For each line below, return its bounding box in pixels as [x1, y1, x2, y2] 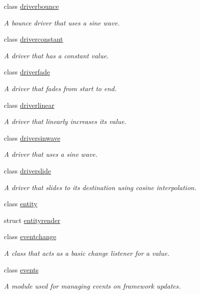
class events [4, 264, 39, 274]
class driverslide [4, 165, 51, 175]
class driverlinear [4, 99, 54, 110]
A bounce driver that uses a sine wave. [4, 17, 120, 27]
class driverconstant [4, 34, 63, 44]
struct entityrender [4, 215, 60, 225]
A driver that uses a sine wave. [4, 149, 98, 159]
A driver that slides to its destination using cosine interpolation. [4, 182, 197, 192]
